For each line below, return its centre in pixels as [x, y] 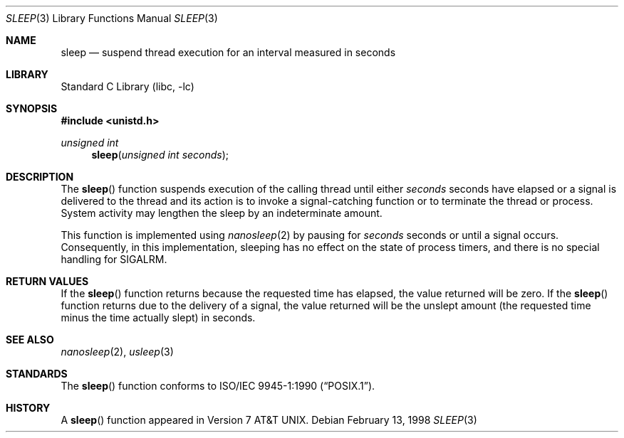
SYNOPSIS [32, 108]
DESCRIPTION [40, 177]
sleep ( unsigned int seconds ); [160, 155]
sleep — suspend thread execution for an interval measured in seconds [228, 52]
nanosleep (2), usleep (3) [117, 352]
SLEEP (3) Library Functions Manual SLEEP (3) [112, 18]
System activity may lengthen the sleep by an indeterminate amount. [222, 213]
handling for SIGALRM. [114, 259]
